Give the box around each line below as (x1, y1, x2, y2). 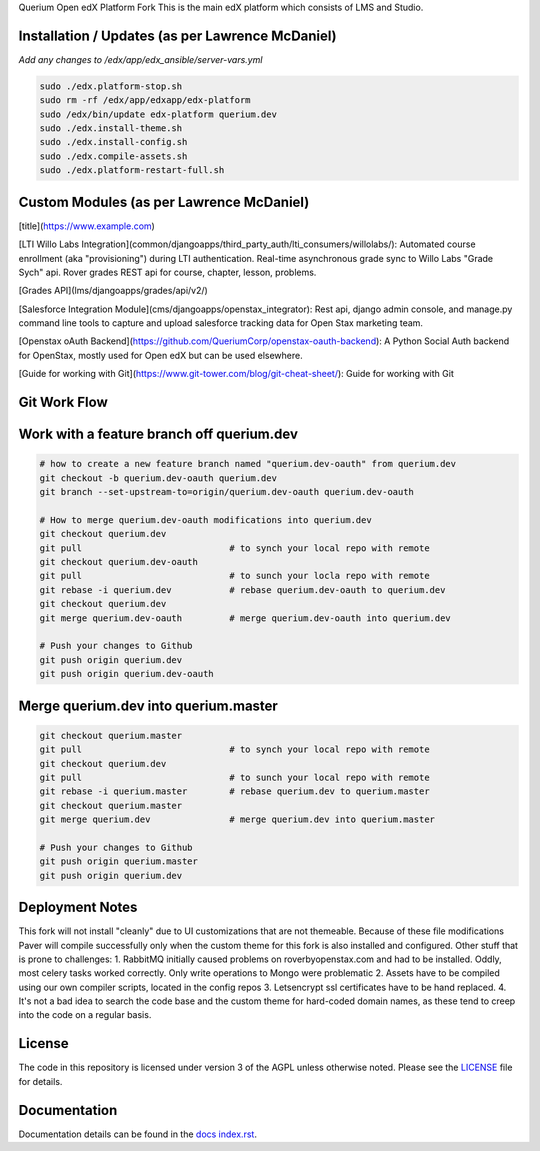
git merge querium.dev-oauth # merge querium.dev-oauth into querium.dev (39, 612, 452, 624)
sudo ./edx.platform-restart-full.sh (39, 165, 225, 176)
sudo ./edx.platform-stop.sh (39, 80, 183, 92)
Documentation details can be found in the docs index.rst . (18, 1128, 257, 1140)
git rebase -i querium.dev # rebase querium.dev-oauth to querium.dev (39, 584, 446, 595)
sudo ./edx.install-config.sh (39, 136, 188, 148)
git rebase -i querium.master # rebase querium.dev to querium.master (39, 786, 430, 797)
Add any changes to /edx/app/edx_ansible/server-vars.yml (18, 53, 263, 65)
